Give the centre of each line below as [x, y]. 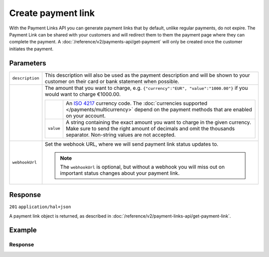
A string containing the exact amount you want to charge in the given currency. [158, 122]
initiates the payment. [31, 49]
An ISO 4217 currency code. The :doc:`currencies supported [136, 103]
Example [23, 230]
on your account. [86, 116]
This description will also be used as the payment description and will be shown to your [147, 75]
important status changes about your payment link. [120, 173]
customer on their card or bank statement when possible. [112, 81]
